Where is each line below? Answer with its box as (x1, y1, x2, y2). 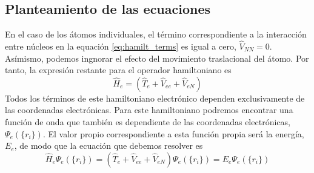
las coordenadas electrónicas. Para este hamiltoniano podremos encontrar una (5, 103, 293, 116)
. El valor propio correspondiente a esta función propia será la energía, (42, 127, 304, 140)
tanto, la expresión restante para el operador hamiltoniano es (5, 64, 232, 76)
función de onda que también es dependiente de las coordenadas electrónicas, (5, 115, 290, 128)
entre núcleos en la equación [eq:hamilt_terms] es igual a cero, (5, 40, 236, 53)
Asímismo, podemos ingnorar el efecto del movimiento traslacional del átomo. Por (5, 51, 309, 64)
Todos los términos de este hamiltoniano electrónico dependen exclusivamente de (5, 91, 305, 104)
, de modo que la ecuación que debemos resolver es (14, 139, 203, 152)
